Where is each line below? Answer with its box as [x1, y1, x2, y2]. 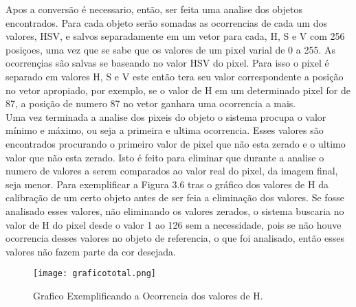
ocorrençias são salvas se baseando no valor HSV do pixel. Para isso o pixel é [5, 56, 329, 70]
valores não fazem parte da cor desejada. [5, 244, 176, 258]
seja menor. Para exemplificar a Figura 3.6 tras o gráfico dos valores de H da [5, 177, 329, 191]
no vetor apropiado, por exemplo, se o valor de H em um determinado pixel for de [5, 82, 351, 97]
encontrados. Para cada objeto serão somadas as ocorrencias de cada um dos [5, 15, 327, 30]
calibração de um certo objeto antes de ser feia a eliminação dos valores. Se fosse [5, 190, 344, 205]
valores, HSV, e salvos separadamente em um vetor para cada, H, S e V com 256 [5, 29, 345, 43]
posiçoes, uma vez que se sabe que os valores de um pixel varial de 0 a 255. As [5, 42, 336, 56]
